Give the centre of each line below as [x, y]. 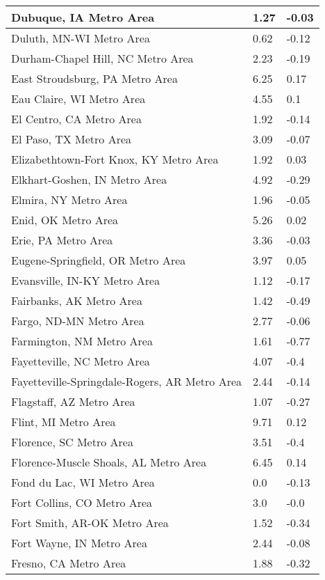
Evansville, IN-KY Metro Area [86, 280]
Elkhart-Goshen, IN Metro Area [89, 179]
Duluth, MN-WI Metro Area [81, 38]
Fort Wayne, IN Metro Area [79, 543]
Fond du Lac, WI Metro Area [83, 482]
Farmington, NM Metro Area [82, 341]
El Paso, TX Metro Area [72, 139]
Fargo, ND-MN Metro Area [78, 321]
